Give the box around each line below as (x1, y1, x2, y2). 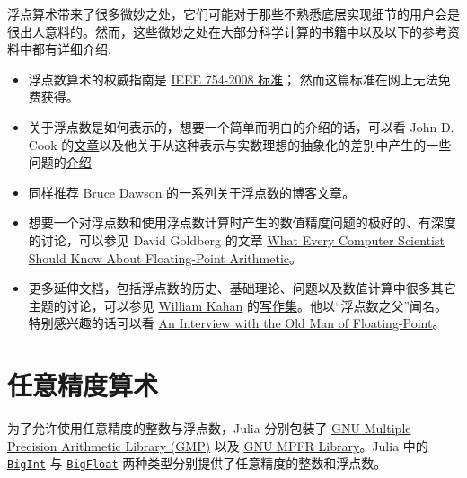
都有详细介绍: (31, 40, 111, 58)
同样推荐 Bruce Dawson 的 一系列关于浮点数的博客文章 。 (28, 182, 356, 201)
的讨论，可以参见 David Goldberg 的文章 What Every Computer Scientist (28, 230, 445, 249)
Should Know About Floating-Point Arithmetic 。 (28, 248, 303, 267)
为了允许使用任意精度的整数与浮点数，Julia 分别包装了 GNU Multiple (7, 419, 411, 438)
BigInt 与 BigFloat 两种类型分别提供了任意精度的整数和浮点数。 (7, 454, 387, 473)
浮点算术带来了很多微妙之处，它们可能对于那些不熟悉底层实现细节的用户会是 (7, 4, 460, 22)
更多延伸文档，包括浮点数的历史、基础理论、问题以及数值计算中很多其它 (28, 279, 456, 297)
